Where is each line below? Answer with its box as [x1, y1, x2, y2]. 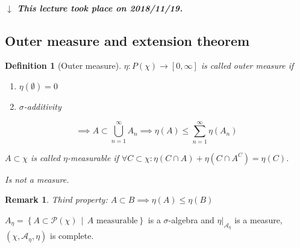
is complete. [49, 229, 94, 242]
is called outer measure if [201, 59, 294, 72]
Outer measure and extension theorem [5, 31, 250, 49]
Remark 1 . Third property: [5, 193, 108, 206]
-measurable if [67, 151, 119, 164]
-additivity [23, 100, 61, 112]
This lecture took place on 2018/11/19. [17, 1, 183, 14]
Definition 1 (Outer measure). [5, 59, 122, 72]
